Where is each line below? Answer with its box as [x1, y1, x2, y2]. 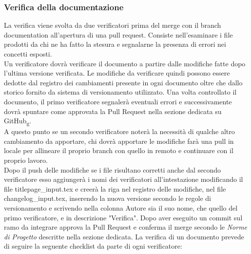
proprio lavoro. [4, 155, 48, 165]
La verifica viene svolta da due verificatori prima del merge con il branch [4, 20, 221, 30]
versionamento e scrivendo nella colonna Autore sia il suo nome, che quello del [4, 203, 238, 213]
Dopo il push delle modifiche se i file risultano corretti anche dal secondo [4, 164, 221, 175]
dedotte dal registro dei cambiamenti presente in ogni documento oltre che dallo [4, 77, 243, 87]
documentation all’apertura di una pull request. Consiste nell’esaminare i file [4, 29, 233, 39]
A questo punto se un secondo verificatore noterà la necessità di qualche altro [4, 126, 235, 137]
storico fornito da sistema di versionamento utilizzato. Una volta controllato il [4, 87, 237, 97]
